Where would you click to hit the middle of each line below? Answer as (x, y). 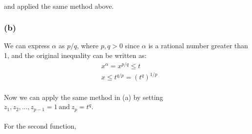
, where (88, 46)
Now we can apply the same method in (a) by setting (84, 97)
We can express (27, 46)
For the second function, (40, 126)
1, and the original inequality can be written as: (75, 55)
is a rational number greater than (198, 46)
